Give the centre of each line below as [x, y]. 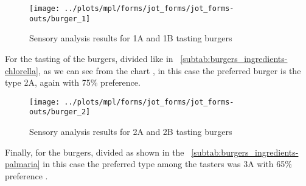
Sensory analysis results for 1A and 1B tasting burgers [131, 38]
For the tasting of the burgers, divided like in [89, 58]
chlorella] [22, 70]
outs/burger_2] [60, 112]
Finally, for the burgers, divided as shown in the [95, 152]
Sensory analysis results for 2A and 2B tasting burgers [131, 131]
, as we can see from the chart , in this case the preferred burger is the [169, 70]
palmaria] [23, 164]
